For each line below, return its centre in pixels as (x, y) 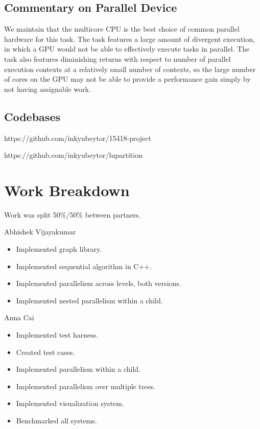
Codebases (32, 116)
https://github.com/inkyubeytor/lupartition (73, 155)
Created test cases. (45, 352)
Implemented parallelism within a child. (78, 369)
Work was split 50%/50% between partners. (73, 214)
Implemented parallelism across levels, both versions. (99, 283)
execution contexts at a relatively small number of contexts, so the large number (130, 69)
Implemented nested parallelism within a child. (89, 300)
